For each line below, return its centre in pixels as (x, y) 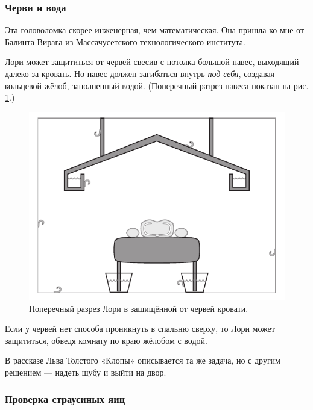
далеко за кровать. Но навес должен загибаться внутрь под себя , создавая (140, 73)
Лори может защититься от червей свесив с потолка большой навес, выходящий (152, 62)
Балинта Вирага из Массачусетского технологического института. (125, 41)
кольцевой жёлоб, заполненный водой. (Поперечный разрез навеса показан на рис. (157, 85)
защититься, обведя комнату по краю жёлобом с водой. (106, 340)
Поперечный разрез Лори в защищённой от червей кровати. (139, 308)
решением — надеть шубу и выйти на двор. (86, 372)
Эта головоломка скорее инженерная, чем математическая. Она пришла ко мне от (155, 30)
